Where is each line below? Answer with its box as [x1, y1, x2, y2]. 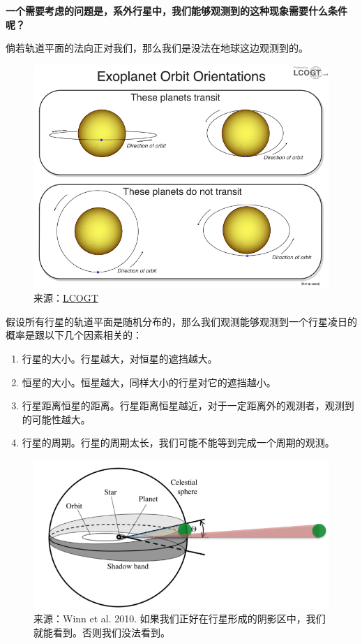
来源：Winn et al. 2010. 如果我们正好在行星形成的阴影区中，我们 [33, 611, 326, 626]
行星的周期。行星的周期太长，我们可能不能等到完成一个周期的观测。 [22, 435, 335, 450]
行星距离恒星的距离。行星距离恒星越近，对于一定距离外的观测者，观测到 [22, 398, 354, 413]
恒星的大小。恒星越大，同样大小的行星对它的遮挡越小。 [22, 374, 276, 389]
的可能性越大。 [22, 411, 91, 426]
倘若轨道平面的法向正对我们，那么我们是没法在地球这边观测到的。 [6, 41, 308, 55]
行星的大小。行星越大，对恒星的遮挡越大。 [22, 351, 218, 365]
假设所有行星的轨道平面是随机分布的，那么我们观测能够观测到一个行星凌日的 [6, 314, 357, 328]
